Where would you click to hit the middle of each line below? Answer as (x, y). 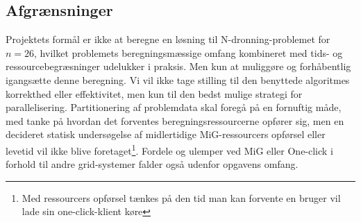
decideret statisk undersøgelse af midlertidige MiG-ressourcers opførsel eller (166, 134)
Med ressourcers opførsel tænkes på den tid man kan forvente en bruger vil (181, 197)
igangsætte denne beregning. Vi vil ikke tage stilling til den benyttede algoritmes (178, 79)
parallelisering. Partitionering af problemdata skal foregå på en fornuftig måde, (174, 107)
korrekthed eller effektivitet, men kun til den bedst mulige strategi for (154, 93)
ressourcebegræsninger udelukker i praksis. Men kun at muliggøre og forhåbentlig (178, 66)
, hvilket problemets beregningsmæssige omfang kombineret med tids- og (188, 52)
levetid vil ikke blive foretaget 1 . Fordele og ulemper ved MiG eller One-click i (169, 149)
